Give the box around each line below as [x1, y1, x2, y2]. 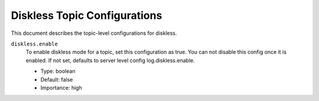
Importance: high [40, 84, 82, 91]
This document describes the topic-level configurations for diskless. [11, 30, 177, 37]
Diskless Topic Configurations [11, 9, 162, 22]
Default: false [40, 76, 73, 83]
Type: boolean [40, 68, 76, 75]
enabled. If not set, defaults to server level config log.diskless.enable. [25, 57, 195, 64]
